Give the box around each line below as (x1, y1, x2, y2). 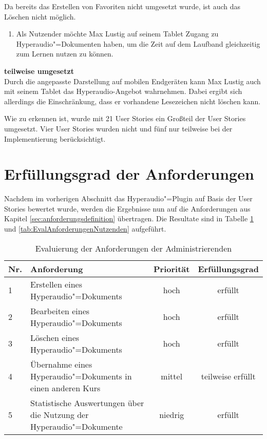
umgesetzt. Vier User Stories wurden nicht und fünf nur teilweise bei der (4, 123, 233, 133)
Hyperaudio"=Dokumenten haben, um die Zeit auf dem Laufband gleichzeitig (16, 38, 260, 49)
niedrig (159, 408, 184, 421)
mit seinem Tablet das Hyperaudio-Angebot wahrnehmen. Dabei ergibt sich (4, 86, 242, 97)
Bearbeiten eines (30, 304, 90, 317)
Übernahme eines (30, 358, 92, 370)
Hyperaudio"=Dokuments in (30, 370, 132, 382)
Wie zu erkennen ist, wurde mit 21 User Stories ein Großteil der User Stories (4, 113, 246, 124)
